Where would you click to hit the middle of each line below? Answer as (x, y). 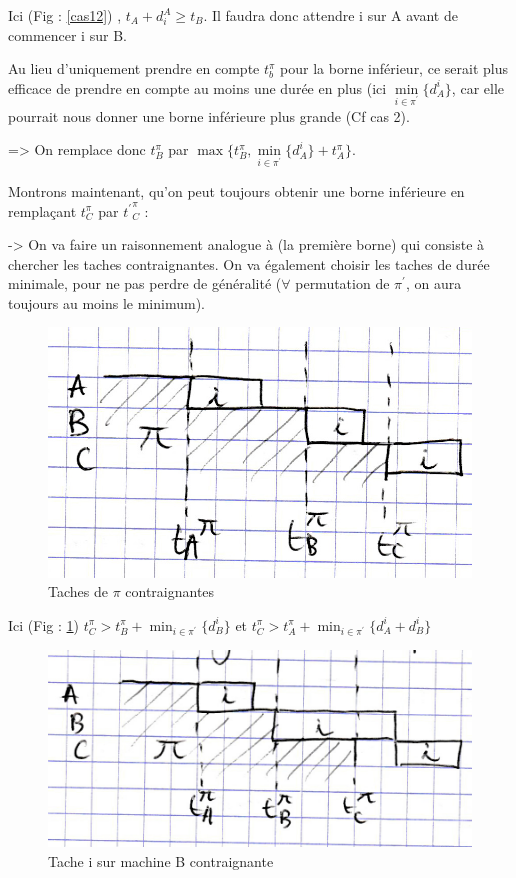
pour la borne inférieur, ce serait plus (394, 68)
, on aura (433, 283)
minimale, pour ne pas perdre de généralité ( (145, 283)
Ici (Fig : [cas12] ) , (65, 15)
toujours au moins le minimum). (106, 302)
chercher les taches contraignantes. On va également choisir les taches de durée (249, 263)
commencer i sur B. (67, 34)
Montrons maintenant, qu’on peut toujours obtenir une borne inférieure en (236, 190)
